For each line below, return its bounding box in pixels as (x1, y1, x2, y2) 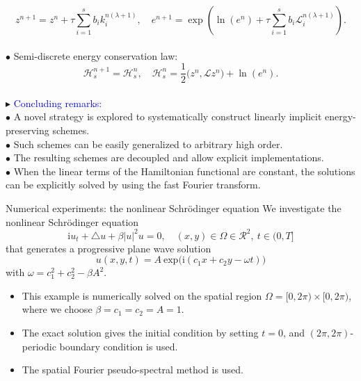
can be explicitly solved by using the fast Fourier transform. (6, 177, 261, 192)
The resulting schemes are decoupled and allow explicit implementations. (13, 150, 324, 165)
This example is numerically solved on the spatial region (22, 288, 262, 302)
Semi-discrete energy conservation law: (13, 48, 178, 63)
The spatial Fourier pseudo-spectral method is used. (22, 362, 243, 377)
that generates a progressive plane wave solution (6, 241, 211, 255)
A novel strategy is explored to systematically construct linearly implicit (13, 109, 322, 124)
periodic (22, 339, 56, 353)
